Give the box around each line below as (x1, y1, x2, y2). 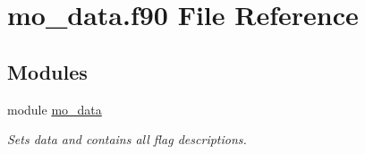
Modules (7, 57, 88, 85)
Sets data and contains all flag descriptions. (7, 130, 247, 149)
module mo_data (7, 99, 102, 118)
